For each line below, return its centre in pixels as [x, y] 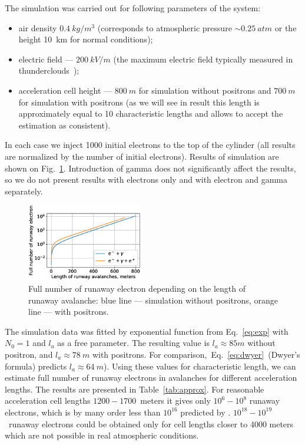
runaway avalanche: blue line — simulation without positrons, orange [153, 300]
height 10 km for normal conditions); [86, 39]
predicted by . [205, 412]
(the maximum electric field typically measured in [203, 59]
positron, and [29, 354]
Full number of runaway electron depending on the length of [137, 288]
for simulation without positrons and [205, 90]
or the [286, 27]
